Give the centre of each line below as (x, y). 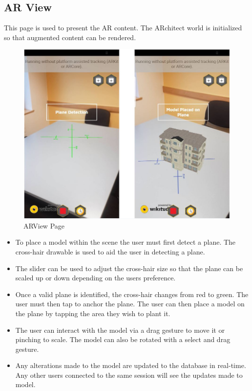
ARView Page (44, 225)
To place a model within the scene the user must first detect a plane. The (126, 242)
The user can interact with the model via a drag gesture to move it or (120, 330)
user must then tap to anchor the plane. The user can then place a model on (130, 304)
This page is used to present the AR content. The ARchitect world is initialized (123, 28)
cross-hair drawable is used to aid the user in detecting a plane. (110, 251)
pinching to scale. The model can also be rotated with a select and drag (123, 339)
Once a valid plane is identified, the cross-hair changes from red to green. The (132, 294)
